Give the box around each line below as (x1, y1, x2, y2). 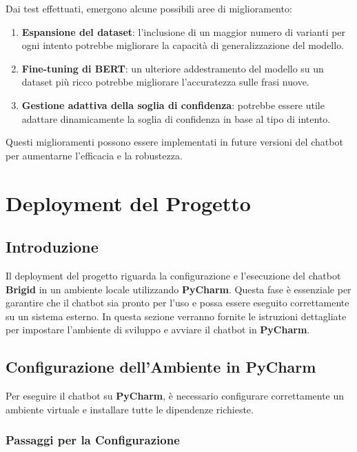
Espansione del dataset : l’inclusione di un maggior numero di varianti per (21, 24, 346, 39)
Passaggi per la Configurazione (6, 431, 180, 449)
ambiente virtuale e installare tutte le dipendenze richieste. (6, 402, 254, 416)
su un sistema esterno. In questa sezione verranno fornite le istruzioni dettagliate (6, 308, 347, 323)
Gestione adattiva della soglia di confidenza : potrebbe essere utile (21, 97, 325, 112)
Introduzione (6, 236, 99, 257)
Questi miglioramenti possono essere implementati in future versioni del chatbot (6, 135, 343, 149)
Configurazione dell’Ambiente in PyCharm (6, 356, 316, 377)
